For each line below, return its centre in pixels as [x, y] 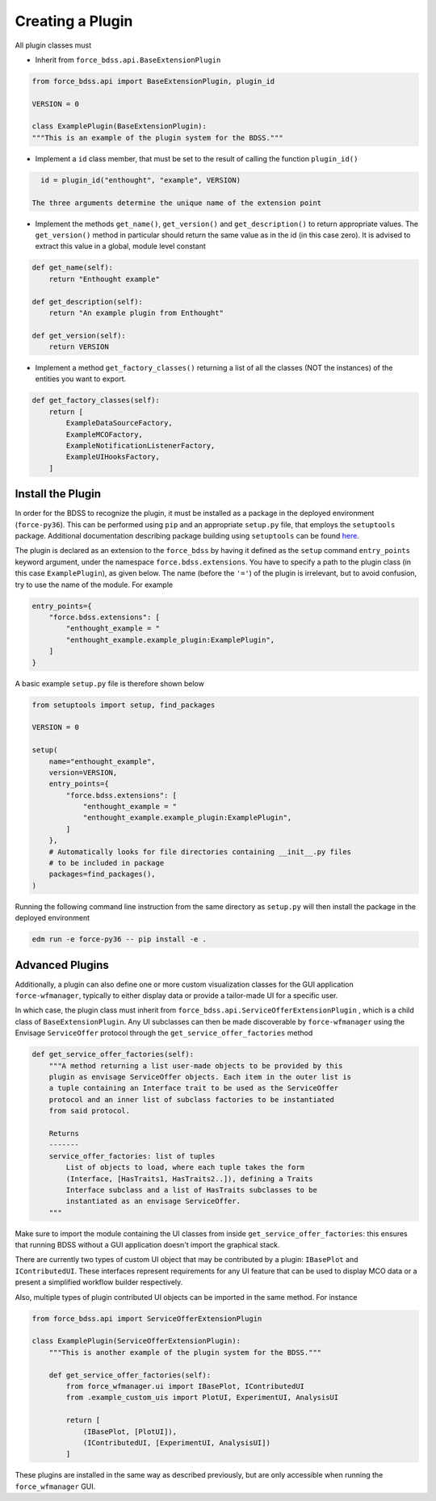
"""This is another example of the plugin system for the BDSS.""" [185, 1352]
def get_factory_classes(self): [96, 400]
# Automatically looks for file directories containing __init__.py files [200, 851]
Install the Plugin [58, 494]
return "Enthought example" [105, 279]
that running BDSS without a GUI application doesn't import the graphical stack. [147, 1245]
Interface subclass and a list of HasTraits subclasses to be [192, 1190]
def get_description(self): [87, 302]
